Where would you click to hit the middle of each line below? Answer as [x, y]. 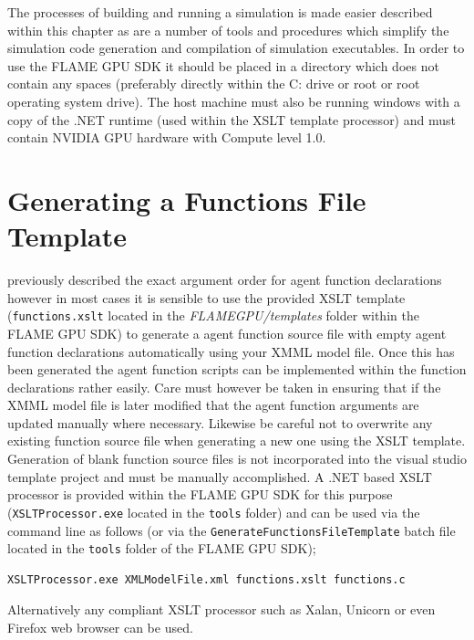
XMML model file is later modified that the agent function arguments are [213, 405]
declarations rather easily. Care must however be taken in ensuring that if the [224, 387]
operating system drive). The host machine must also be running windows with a [234, 101]
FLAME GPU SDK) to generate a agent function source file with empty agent [227, 333]
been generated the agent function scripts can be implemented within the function [237, 369]
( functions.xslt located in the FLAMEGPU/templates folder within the [213, 315]
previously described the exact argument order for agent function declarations [225, 280]
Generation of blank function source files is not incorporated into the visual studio [237, 459]
